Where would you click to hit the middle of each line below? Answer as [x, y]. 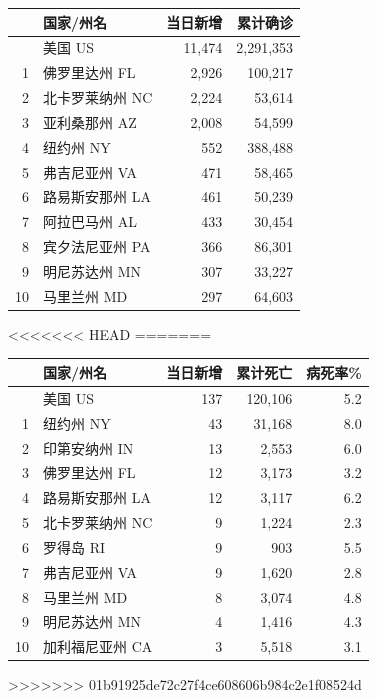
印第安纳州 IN [88, 447]
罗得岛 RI [74, 546]
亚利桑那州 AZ [90, 121]
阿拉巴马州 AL [90, 221]
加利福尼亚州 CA [98, 646]
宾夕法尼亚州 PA [97, 246]
